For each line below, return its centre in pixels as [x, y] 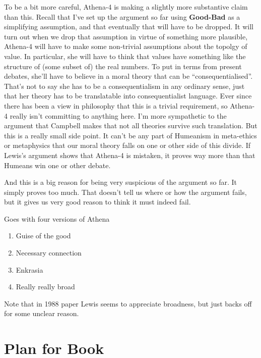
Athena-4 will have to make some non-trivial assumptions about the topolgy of [126, 46]
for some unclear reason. [42, 313]
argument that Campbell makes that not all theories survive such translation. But [131, 125]
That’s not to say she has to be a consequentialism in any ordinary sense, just [124, 86]
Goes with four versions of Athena [57, 218]
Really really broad [45, 287]
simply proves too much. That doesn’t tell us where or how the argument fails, [125, 192]
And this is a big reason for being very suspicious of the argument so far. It [120, 182]
